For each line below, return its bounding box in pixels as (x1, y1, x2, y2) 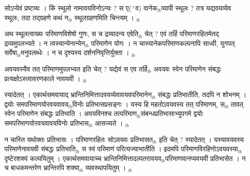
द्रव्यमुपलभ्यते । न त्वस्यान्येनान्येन (4, 38, 85, 48)
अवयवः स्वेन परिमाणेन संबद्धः (153, 63, 221, 73)
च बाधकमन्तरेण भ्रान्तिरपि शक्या (4, 162, 80, 173)
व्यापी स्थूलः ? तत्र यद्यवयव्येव (161, 3, 231, 13)
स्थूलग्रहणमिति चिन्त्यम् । (74, 12, 134, 22)
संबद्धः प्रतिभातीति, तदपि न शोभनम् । (158, 89, 247, 100)
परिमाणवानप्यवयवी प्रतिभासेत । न (165, 153, 246, 163)
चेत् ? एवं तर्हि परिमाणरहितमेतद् (144, 29, 219, 39)
